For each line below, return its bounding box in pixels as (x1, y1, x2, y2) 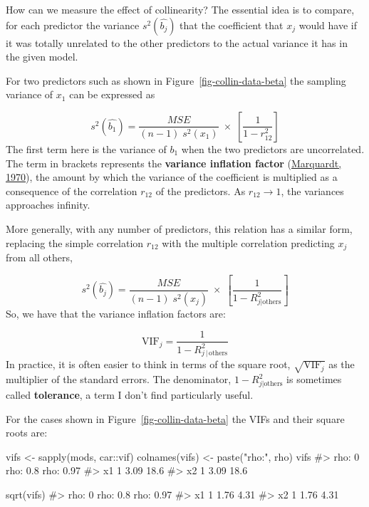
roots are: (6, 425, 48, 440)
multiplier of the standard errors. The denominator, (6, 372, 232, 387)
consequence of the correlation (6, 183, 137, 198)
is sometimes (286, 372, 342, 387)
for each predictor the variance (6, 17, 140, 32)
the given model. (6, 49, 78, 64)
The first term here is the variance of (6, 141, 167, 156)
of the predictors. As (155, 183, 246, 198)
